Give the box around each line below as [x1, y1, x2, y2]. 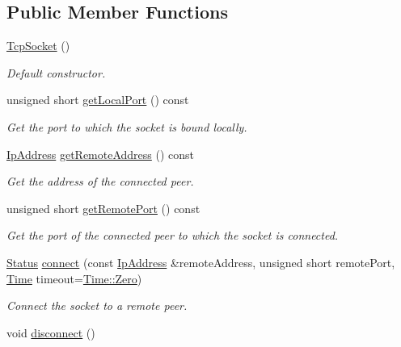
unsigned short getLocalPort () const [6, 91, 189, 108]
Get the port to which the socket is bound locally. [6, 118, 247, 135]
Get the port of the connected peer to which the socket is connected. [6, 227, 339, 244]
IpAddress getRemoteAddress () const [6, 145, 195, 162]
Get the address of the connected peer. [6, 173, 194, 190]
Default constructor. [6, 64, 106, 81]
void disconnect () [6, 324, 95, 341]
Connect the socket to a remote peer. [6, 297, 188, 314]
